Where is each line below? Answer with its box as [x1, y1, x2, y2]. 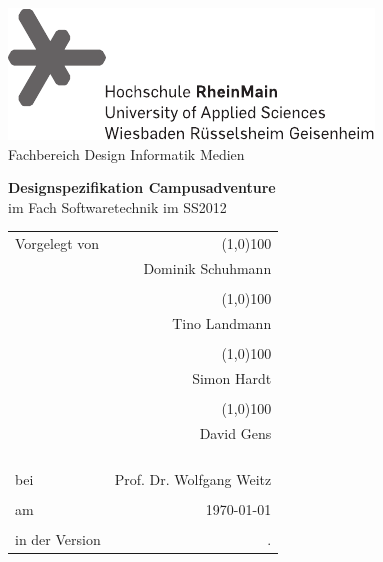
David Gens [199, 422, 272, 443]
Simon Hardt [192, 367, 272, 388]
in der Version [15, 528, 101, 549]
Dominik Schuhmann [143, 257, 272, 278]
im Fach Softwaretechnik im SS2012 [8, 196, 227, 217]
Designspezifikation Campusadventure [8, 177, 276, 198]
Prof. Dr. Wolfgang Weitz [114, 468, 272, 489]
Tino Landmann [172, 312, 272, 333]
